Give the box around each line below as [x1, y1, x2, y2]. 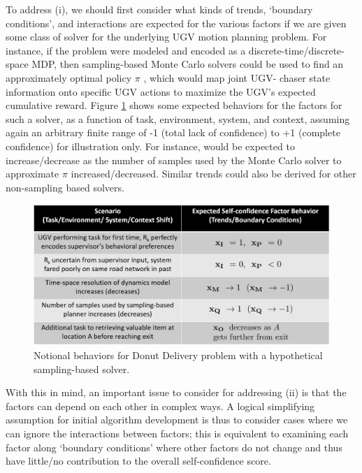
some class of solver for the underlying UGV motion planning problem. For [6, 29, 327, 44]
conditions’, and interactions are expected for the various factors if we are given [6, 15, 347, 30]
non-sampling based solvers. [6, 180, 124, 194]
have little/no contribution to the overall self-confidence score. [6, 453, 271, 468]
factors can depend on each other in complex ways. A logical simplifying [6, 398, 315, 413]
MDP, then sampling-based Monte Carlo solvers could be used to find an [31, 57, 344, 71]
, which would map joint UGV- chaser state [143, 70, 331, 85]
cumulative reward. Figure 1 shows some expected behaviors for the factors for [6, 98, 342, 112]
